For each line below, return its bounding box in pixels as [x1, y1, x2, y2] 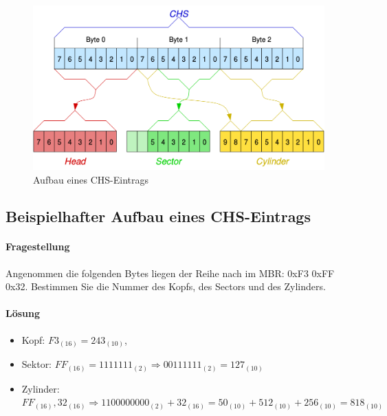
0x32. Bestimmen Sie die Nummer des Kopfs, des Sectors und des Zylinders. [5, 279, 326, 294]
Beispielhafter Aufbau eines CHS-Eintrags [5, 206, 311, 227]
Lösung [5, 306, 41, 320]
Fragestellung [5, 239, 70, 254]
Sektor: [21, 357, 52, 371]
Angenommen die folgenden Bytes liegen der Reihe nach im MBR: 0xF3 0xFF [5, 265, 335, 280]
